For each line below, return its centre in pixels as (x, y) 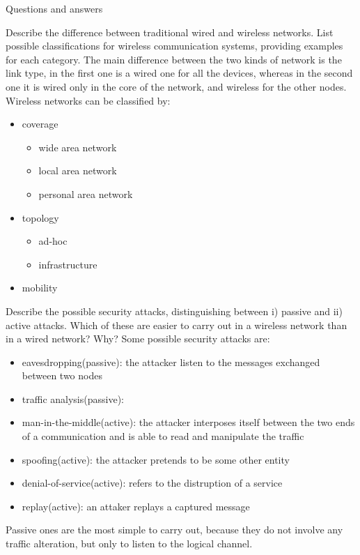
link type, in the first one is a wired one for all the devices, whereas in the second (179, 73)
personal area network (86, 193)
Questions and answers (54, 8)
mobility (40, 288)
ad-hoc (53, 241)
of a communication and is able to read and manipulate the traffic (163, 436)
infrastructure (68, 264)
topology (40, 217)
